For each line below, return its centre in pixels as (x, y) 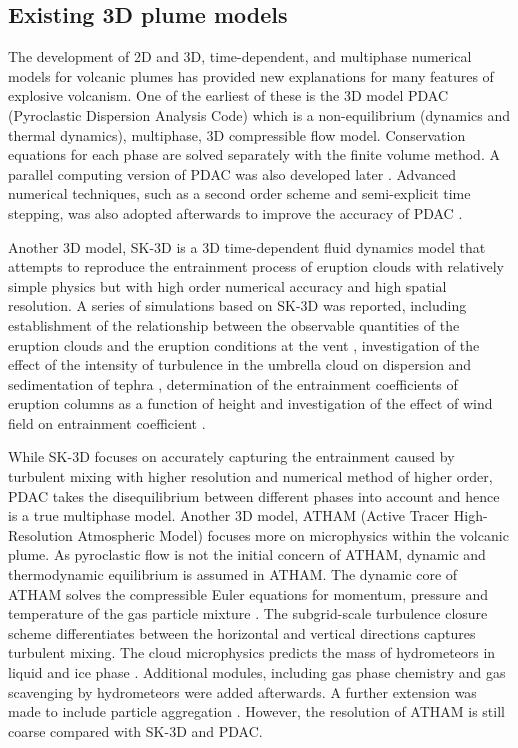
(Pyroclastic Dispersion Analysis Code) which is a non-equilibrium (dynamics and (259, 114)
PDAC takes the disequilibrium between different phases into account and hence (254, 495)
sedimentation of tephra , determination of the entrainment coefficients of (233, 383)
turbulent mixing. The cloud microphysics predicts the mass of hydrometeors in (252, 652)
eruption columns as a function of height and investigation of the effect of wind (250, 403)
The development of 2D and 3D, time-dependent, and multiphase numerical (240, 56)
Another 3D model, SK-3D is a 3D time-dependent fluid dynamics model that (247, 246)
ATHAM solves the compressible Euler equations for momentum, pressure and (248, 593)
